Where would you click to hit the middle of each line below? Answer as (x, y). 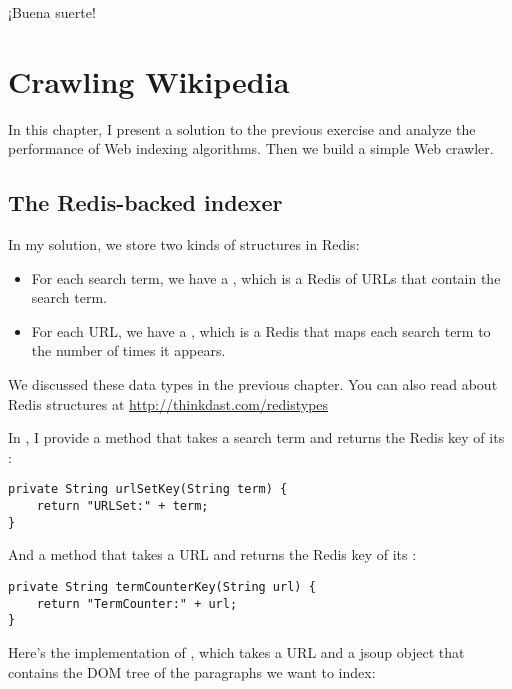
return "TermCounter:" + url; (137, 603)
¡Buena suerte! (52, 12)
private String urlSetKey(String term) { (148, 489)
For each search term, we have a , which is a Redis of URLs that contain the (266, 277)
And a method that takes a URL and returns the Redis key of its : (212, 554)
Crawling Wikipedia (149, 80)
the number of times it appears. (128, 350)
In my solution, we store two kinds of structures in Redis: (184, 244)
